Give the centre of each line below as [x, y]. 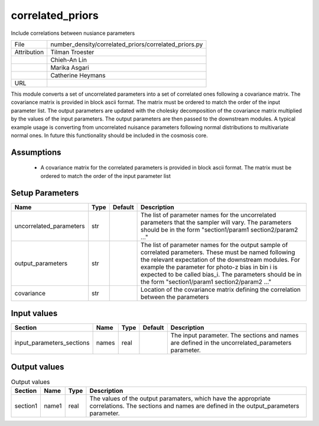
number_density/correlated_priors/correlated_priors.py [127, 44]
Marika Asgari [70, 67]
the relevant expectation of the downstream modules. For [220, 259]
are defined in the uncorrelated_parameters [231, 343]
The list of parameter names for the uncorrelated [208, 214]
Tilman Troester [72, 52]
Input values [34, 313]
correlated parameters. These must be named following [218, 252]
